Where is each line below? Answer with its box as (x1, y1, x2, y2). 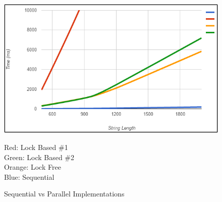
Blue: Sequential (4, 171, 54, 182)
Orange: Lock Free (4, 162, 61, 172)
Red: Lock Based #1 (4, 141, 68, 152)
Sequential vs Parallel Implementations (4, 188, 125, 199)
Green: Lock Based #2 (4, 151, 75, 162)
